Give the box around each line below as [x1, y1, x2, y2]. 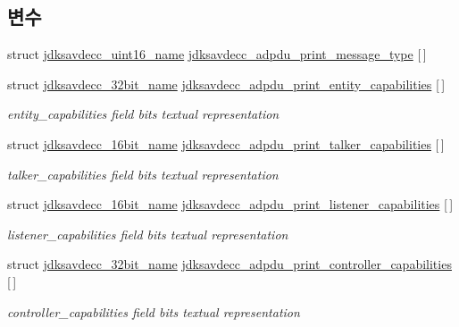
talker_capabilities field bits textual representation [7, 164, 279, 183]
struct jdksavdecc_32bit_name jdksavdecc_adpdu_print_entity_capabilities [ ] [7, 74, 446, 93]
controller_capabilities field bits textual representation [7, 302, 300, 321]
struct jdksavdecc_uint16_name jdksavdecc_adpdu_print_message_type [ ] [7, 45, 427, 63]
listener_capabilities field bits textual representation [7, 224, 288, 243]
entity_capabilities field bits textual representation [7, 105, 280, 123]
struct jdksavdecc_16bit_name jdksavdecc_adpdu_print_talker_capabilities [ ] [7, 134, 445, 153]
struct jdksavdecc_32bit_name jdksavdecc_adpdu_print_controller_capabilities [7, 255, 452, 273]
